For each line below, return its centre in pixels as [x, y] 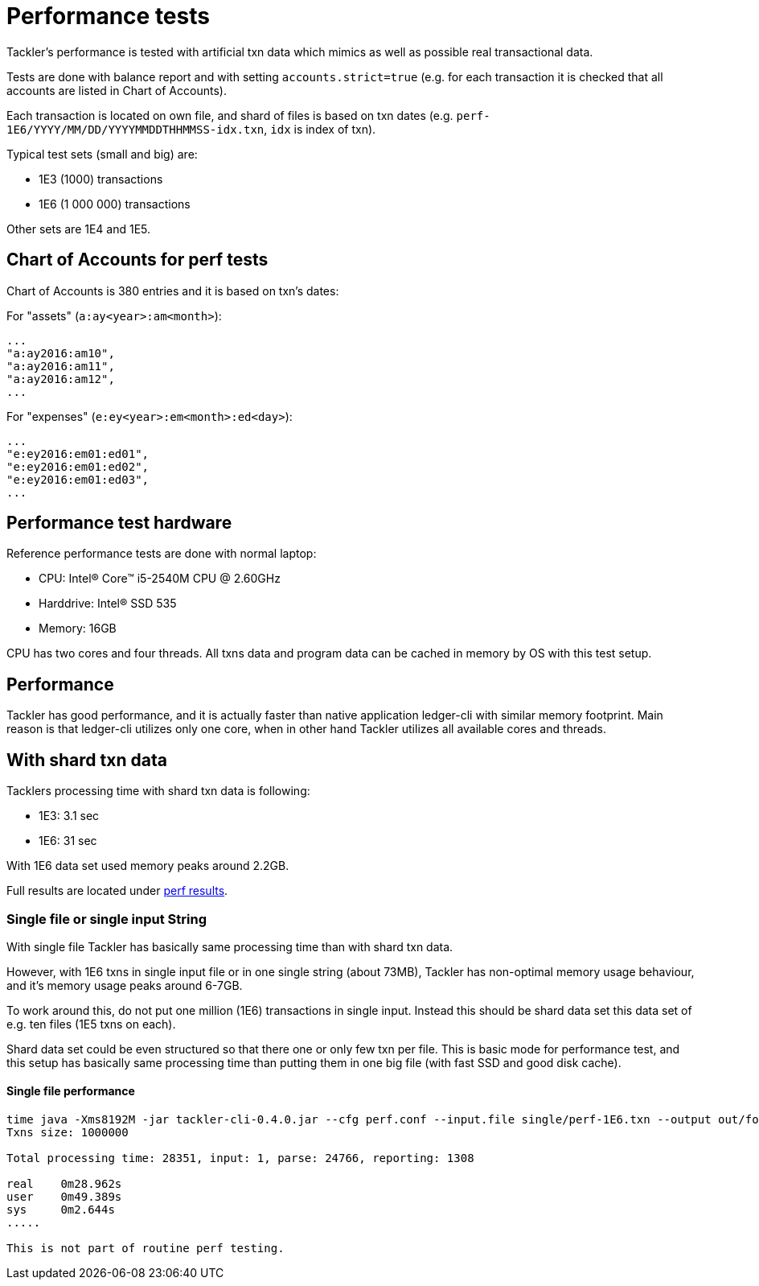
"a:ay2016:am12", [61, 379]
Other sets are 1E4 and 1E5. [79, 229]
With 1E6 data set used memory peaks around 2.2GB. [148, 866]
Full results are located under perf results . [117, 891]
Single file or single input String [107, 919]
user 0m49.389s [64, 1197]
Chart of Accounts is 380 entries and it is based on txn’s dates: [173, 291]
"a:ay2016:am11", [61, 366]
